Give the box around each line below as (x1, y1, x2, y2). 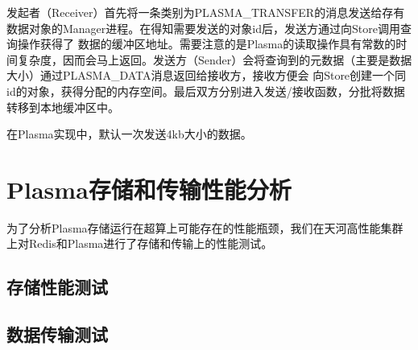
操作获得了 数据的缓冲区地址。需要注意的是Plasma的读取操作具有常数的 (17, 35, 396, 52)
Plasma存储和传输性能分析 (6, 172, 292, 205)
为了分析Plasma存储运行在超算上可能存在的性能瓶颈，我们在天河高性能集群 (6, 219, 404, 236)
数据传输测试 (6, 322, 108, 347)
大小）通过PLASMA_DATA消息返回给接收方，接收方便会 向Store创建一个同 (6, 67, 407, 84)
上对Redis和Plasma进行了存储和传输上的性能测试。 (6, 235, 273, 252)
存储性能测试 (6, 274, 108, 299)
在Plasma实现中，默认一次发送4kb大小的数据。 (6, 126, 252, 142)
